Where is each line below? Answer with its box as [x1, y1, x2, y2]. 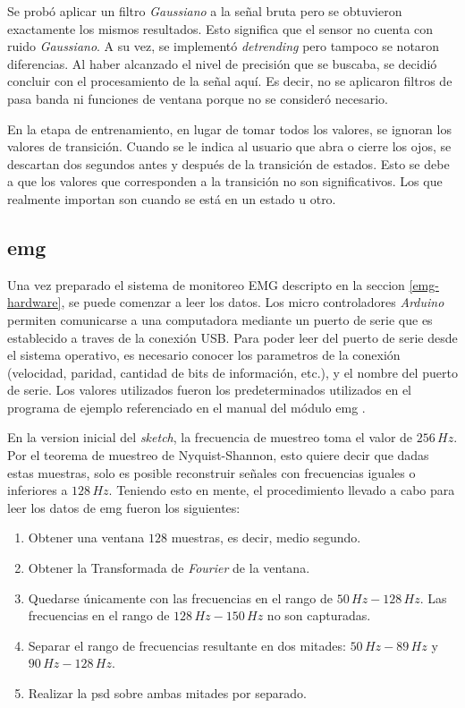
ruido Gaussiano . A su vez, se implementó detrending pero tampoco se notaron [7, 37, 440, 55]
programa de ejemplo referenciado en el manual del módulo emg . [7, 397, 366, 416]
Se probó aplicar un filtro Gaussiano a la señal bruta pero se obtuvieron [7, 2, 402, 20]
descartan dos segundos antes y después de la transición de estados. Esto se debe [7, 154, 450, 173]
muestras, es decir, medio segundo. [171, 528, 361, 547]
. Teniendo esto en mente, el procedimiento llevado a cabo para [108, 481, 455, 499]
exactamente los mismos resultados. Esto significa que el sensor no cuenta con [7, 19, 434, 38]
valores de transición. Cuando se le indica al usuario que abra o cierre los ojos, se [7, 137, 452, 156]
